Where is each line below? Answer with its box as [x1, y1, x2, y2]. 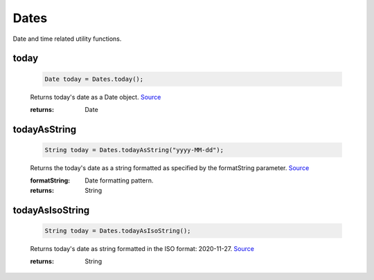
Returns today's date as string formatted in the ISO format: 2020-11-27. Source [30, 244, 254, 252]
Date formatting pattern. [84, 176, 154, 185]
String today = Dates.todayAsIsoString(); [44, 227, 191, 234]
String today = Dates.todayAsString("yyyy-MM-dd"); [44, 146, 224, 153]
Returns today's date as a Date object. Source [30, 93, 161, 101]
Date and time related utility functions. [12, 35, 122, 43]
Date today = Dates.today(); [44, 75, 144, 83]
